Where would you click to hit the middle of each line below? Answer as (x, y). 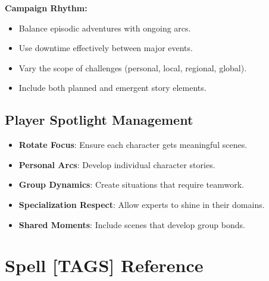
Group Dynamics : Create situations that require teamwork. (131, 184)
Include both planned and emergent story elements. (112, 88)
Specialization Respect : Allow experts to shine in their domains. (142, 204)
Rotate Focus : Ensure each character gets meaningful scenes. (133, 145)
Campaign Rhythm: (46, 8)
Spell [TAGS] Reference (104, 265)
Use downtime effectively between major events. (106, 48)
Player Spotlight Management (99, 120)
